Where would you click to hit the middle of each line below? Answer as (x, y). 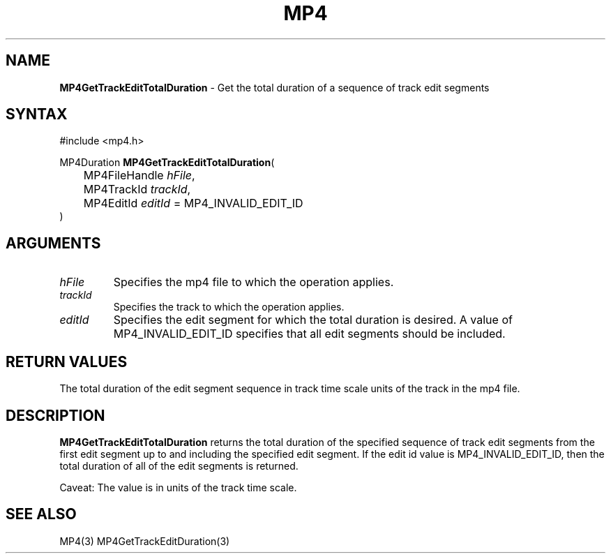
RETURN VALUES (67, 362)
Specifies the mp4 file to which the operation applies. (254, 282)
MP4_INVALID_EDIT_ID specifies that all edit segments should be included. (309, 334)
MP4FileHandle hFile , (139, 176)
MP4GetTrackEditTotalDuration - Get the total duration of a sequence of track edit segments (274, 87)
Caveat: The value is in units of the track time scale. (178, 487)
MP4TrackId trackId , (137, 189)
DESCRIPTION (55, 415)
